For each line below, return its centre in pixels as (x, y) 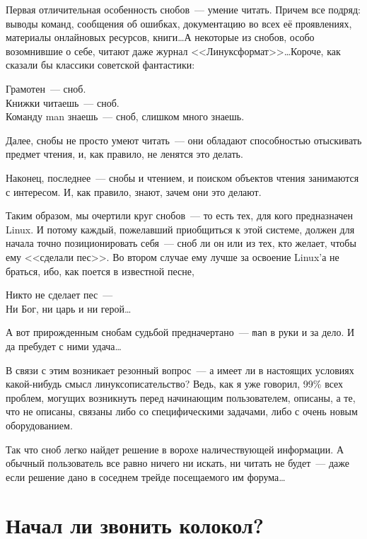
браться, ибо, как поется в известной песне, (100, 271)
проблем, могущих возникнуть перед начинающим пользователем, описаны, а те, (181, 397)
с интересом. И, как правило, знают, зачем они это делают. (134, 191)
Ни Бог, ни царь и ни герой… (69, 308)
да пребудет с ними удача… (64, 346)
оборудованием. (39, 425)
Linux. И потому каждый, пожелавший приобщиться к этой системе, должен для (180, 229)
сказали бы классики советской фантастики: (100, 65)
